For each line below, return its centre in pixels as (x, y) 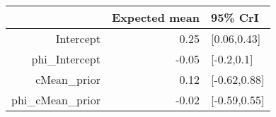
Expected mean (155, 17)
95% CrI (235, 17)
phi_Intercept (66, 59)
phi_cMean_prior (56, 100)
